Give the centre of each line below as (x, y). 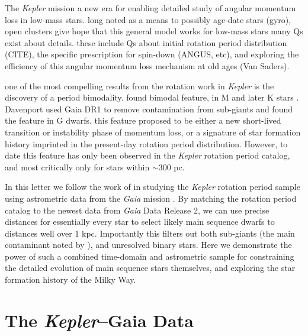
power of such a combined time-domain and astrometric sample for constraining (150, 256)
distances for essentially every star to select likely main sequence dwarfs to (140, 222)
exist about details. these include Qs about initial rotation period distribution (146, 42)
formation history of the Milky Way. (70, 280)
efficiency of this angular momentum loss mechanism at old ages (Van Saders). (147, 65)
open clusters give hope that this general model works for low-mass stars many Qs (154, 31)
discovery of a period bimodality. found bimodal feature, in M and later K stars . (152, 97)
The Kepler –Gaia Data (99, 320)
